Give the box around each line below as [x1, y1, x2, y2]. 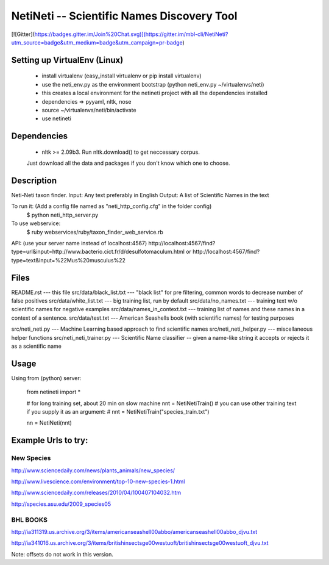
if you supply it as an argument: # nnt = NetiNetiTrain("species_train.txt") [26, 408, 210, 416]
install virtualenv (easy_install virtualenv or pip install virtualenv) [41, 72, 202, 79]
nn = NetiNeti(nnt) [26, 419, 73, 426]
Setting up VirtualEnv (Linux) [11, 55, 124, 65]
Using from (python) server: [11, 374, 82, 381]
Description [11, 175, 57, 185]
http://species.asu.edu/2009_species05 [11, 500, 111, 508]
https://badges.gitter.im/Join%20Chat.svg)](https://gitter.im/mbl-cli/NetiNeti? [34, 31, 228, 38]
